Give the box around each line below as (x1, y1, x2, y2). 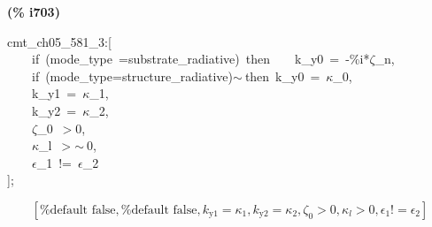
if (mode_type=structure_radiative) (31, 66, 233, 85)
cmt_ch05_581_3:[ (7, 32, 112, 50)
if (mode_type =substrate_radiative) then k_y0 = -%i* (31, 49, 370, 68)
